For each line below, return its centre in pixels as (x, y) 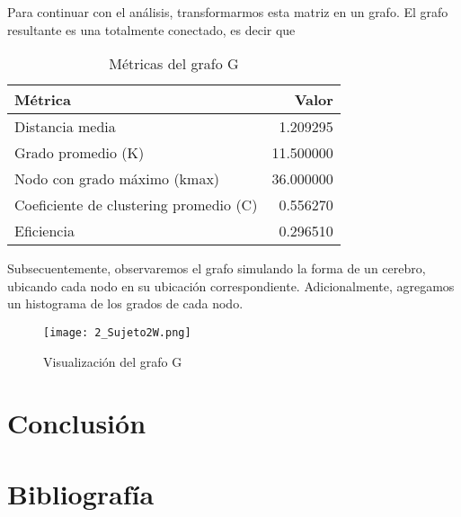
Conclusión (77, 423)
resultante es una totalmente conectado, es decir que (151, 29)
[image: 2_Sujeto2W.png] (117, 332)
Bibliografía (81, 493)
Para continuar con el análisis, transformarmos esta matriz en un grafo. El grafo (228, 12)
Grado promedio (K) (80, 153)
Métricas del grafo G (174, 64)
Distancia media (65, 127)
